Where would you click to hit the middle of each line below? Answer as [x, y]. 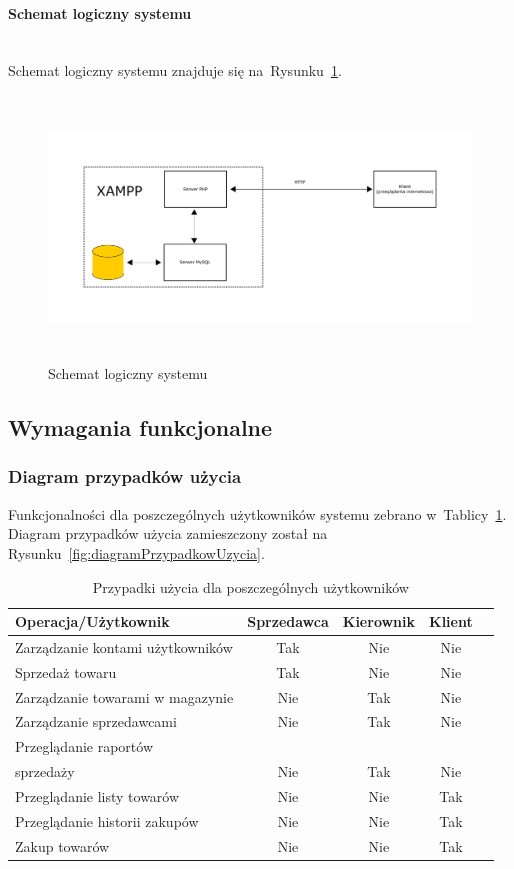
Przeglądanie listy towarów [97, 796]
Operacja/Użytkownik [92, 621]
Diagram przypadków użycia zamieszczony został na [168, 533]
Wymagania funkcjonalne [140, 427]
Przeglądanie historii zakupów [107, 820]
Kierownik [379, 621]
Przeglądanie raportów [84, 746]
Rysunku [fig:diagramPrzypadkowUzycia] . [136, 552]
